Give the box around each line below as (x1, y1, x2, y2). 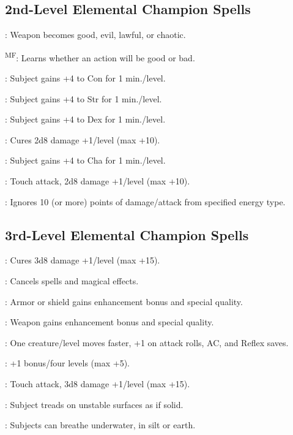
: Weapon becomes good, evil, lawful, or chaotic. (5, 28, 186, 41)
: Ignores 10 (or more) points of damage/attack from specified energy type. (5, 195, 286, 208)
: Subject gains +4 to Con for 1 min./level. (5, 72, 166, 85)
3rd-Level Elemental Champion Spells (5, 225, 249, 244)
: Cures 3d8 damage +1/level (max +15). (5, 254, 160, 267)
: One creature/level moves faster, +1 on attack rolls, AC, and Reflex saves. (5, 336, 289, 349)
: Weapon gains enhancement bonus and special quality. (5, 316, 214, 328)
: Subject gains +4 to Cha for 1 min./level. (5, 154, 166, 167)
